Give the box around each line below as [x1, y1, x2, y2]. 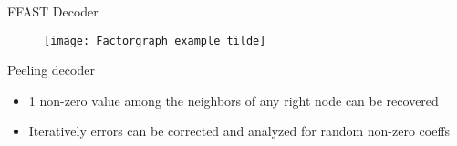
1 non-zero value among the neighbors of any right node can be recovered [28, 90, 439, 109]
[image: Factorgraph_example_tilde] [44, 34, 266, 47]
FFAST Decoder [7, 2, 99, 20]
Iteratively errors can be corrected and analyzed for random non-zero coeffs [28, 121, 451, 141]
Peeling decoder [7, 60, 95, 79]
